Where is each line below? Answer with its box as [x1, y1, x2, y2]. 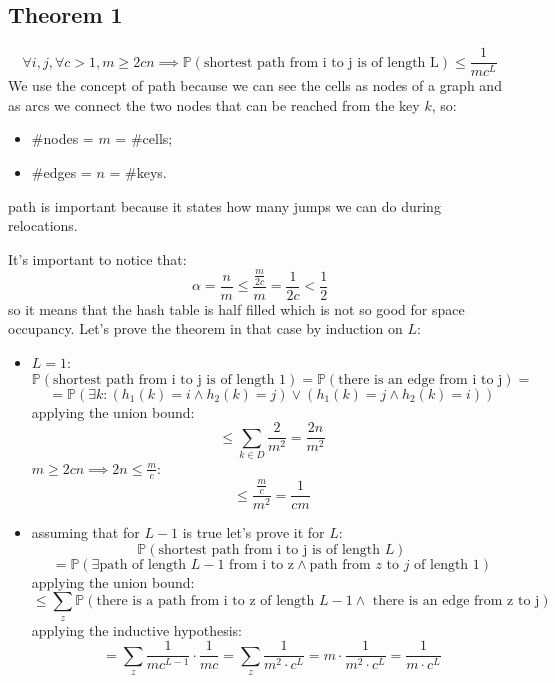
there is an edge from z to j [372, 594, 540, 609]
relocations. [8, 215, 78, 236]
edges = [43, 162, 92, 183]
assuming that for [31, 522, 140, 543]
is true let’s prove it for [182, 522, 325, 543]
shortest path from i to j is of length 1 [52, 372, 287, 387]
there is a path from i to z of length [96, 594, 315, 609]
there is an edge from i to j [338, 372, 503, 387]
